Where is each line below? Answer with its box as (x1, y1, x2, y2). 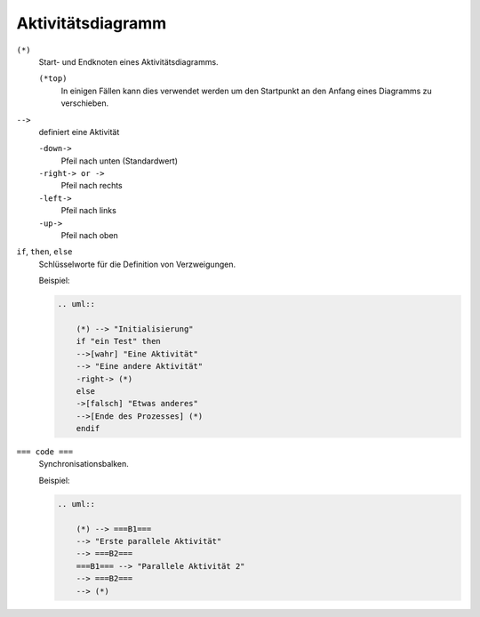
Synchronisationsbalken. (38, 459, 129, 469)
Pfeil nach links (60, 205, 117, 216)
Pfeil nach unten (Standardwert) (60, 156, 178, 166)
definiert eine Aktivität (38, 126, 120, 137)
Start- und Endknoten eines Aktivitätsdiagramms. (38, 56, 219, 67)
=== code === (16, 447, 74, 457)
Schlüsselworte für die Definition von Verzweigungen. (38, 259, 236, 269)
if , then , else (16, 246, 73, 257)
